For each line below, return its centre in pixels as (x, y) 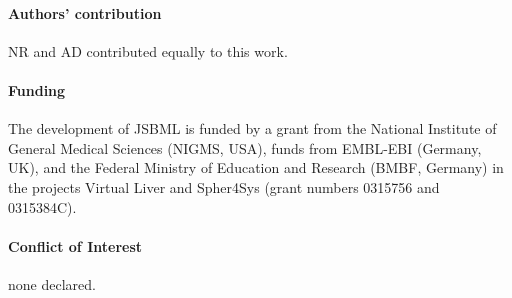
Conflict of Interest (75, 245)
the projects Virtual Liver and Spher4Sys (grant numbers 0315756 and (224, 186)
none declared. (52, 283)
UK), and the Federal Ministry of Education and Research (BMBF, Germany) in (256, 167)
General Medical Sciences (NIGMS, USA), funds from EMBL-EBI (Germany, (245, 147)
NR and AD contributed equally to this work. (148, 50)
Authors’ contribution (85, 12)
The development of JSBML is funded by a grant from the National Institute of (252, 128)
